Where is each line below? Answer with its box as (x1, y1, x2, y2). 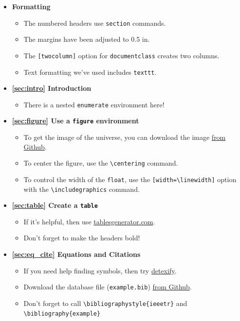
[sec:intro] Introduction (12, 83, 92, 93)
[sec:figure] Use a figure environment (12, 116, 139, 126)
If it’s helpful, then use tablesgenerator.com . (23, 216, 155, 226)
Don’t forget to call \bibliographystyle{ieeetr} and (23, 298, 187, 308)
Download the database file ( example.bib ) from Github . (23, 282, 192, 292)
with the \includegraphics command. (23, 184, 140, 194)
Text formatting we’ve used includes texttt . (23, 67, 157, 77)
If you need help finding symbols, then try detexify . (23, 265, 177, 275)
